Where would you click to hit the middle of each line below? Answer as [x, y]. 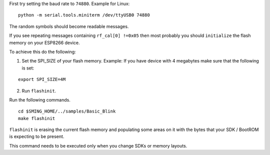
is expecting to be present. [37, 136]
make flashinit [37, 118]
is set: [28, 68]
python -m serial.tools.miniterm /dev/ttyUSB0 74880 [84, 15]
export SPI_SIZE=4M [42, 79]
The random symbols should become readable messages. [69, 26]
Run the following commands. [40, 99]
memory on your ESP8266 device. [44, 42]
